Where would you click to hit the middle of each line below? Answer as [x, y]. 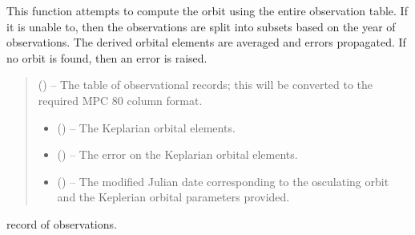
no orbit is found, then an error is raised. [107, 57]
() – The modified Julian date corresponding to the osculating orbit [223, 181]
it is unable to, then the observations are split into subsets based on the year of [201, 26]
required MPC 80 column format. [120, 100]
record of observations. [62, 223]
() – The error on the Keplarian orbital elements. [177, 154]
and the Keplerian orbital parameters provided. [173, 197]
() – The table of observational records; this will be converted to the [205, 85]
